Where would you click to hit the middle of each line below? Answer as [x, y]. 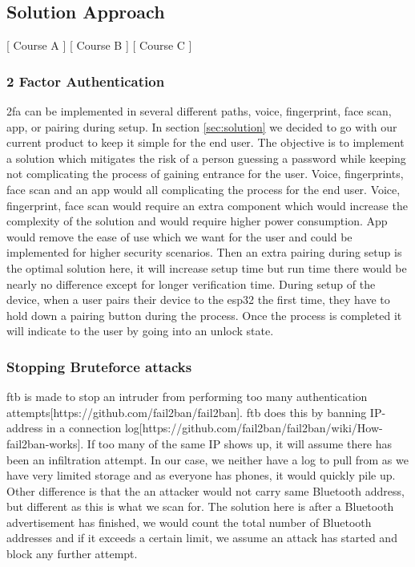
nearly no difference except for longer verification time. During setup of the [191, 283]
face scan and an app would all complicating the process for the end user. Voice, [203, 189]
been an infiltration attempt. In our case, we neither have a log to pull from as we [207, 459]
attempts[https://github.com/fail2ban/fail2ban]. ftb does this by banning [187, 412]
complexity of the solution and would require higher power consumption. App [197, 221]
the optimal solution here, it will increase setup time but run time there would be [207, 267]
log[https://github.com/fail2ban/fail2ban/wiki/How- [254, 428]
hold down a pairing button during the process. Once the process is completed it [204, 315]
